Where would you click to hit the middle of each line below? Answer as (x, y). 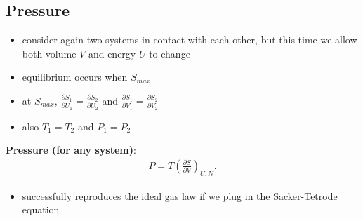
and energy (112, 53)
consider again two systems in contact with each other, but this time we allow (190, 40)
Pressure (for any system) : (71, 150)
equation (41, 209)
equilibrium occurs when (75, 77)
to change (170, 53)
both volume (49, 53)
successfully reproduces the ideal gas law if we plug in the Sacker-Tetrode (180, 195)
